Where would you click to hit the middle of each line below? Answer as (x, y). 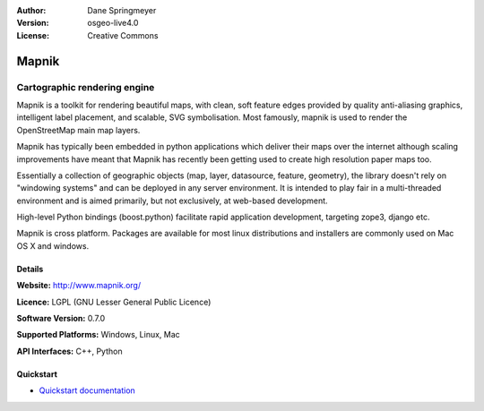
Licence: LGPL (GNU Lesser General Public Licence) (114, 302)
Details (30, 269)
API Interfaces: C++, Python (69, 351)
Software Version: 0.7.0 (61, 319)
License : (33, 35)
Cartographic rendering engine (86, 87)
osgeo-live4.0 (113, 23)
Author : (31, 10)
